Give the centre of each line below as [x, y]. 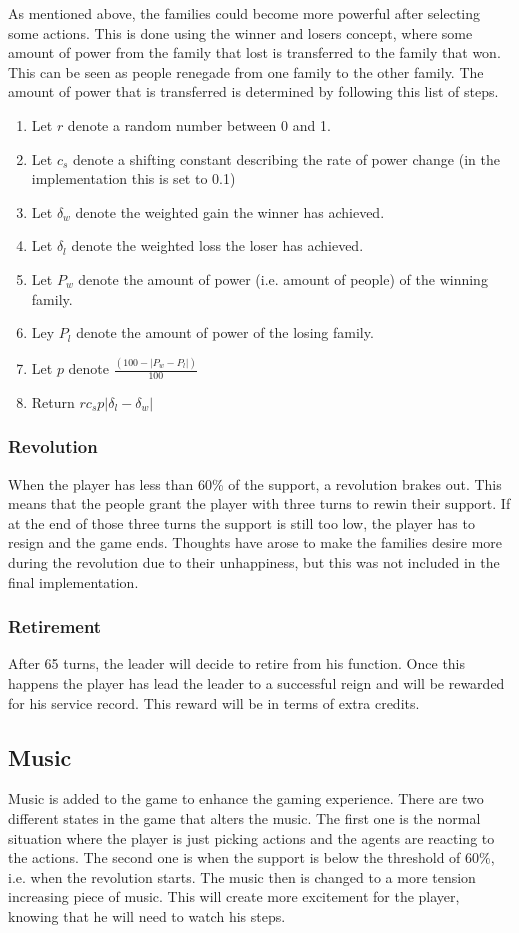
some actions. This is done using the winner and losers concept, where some [240, 32]
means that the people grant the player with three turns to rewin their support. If [259, 503]
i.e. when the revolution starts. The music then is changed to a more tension [242, 876]
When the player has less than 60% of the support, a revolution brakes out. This [255, 483]
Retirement [55, 626]
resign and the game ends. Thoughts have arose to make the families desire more [255, 542]
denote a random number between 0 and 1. [199, 124]
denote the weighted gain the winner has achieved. [230, 211]
